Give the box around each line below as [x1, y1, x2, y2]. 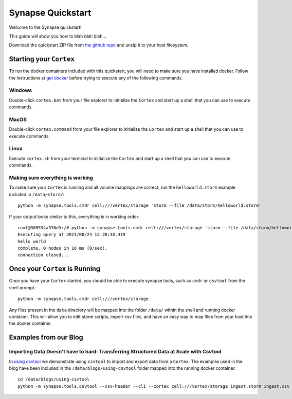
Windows [9, 87, 32, 94]
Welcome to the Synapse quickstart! [9, 24, 82, 30]
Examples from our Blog [9, 333, 84, 341]
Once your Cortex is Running [9, 265, 101, 273]
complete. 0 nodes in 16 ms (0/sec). [18, 245, 108, 251]
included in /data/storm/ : [9, 191, 65, 197]
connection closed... [18, 252, 69, 258]
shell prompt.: [9, 284, 37, 290]
